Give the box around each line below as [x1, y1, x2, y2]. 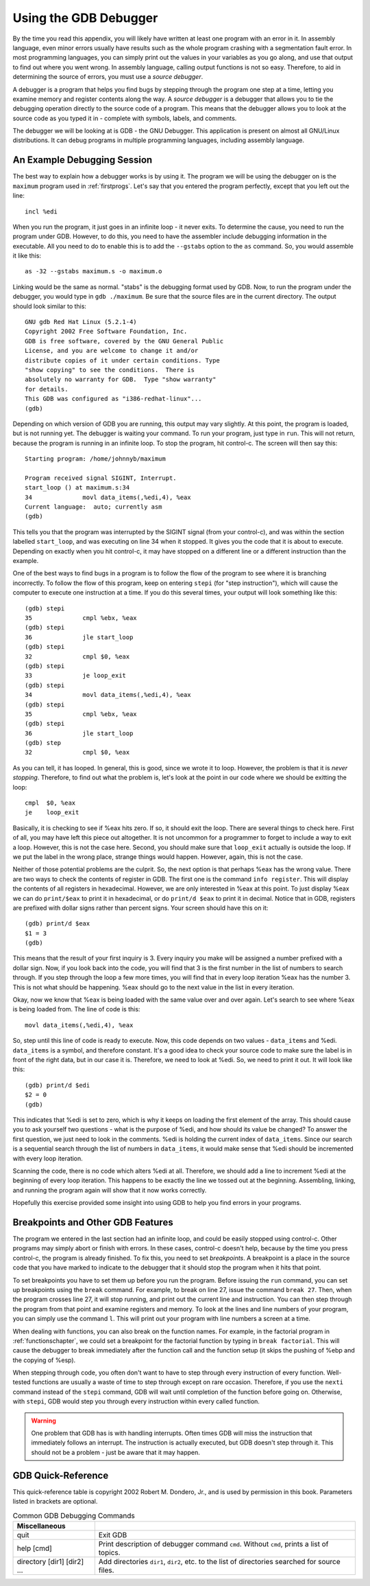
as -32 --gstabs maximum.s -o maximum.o [25, 268, 162, 275]
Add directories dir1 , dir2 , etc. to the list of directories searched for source [98, 1556, 341, 1566]
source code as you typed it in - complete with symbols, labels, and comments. [12, 114, 237, 122]
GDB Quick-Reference [12, 1469, 109, 1481]
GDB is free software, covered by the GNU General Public [25, 337, 224, 345]
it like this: [12, 251, 41, 260]
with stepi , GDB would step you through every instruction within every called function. [12, 1397, 260, 1405]
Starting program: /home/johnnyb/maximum [25, 455, 166, 463]
